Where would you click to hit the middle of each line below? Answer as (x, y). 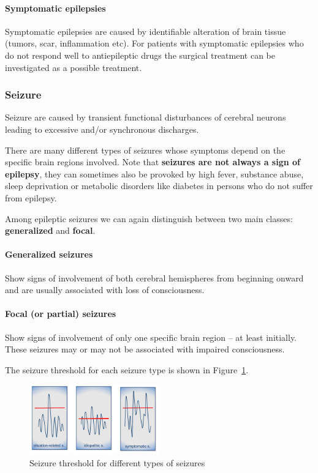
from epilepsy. (31, 197)
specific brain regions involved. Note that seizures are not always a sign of (153, 162)
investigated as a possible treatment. (74, 67)
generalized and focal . (50, 230)
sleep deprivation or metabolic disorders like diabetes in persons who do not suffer (159, 186)
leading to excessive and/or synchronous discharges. (102, 129)
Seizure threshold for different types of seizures (117, 462)
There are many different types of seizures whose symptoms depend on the (145, 150)
